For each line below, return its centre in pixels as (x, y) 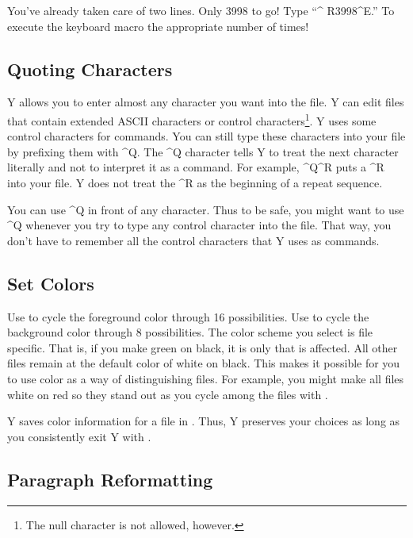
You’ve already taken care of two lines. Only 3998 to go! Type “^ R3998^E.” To (201, 10)
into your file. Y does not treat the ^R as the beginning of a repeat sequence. (195, 183)
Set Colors (51, 283)
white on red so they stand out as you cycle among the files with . (168, 394)
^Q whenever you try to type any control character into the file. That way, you (199, 225)
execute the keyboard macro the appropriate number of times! (158, 26)
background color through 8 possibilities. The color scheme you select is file (190, 332)
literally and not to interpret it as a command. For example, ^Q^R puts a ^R (196, 167)
